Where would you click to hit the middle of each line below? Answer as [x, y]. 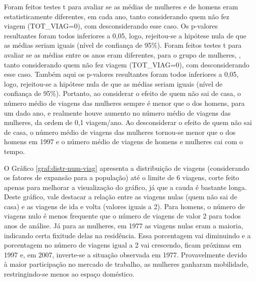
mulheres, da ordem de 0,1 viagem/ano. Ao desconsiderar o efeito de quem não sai [128, 122]
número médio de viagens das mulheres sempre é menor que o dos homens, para [125, 103]
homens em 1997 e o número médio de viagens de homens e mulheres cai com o [124, 141]
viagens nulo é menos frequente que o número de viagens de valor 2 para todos [123, 216]
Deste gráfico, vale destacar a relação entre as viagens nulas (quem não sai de [121, 197]
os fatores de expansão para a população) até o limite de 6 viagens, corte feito [122, 177]
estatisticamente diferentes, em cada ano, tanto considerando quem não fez [117, 16]
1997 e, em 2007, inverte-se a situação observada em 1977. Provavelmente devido [126, 254]
